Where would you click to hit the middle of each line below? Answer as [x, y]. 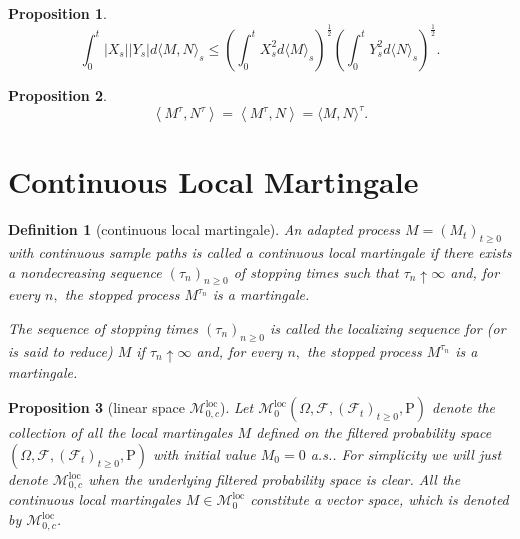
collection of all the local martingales [120, 432]
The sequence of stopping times [103, 327]
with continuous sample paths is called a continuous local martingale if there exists [260, 251]
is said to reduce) [60, 350]
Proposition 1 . [57, 13]
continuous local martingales [94, 499]
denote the [464, 407]
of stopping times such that [316, 271]
